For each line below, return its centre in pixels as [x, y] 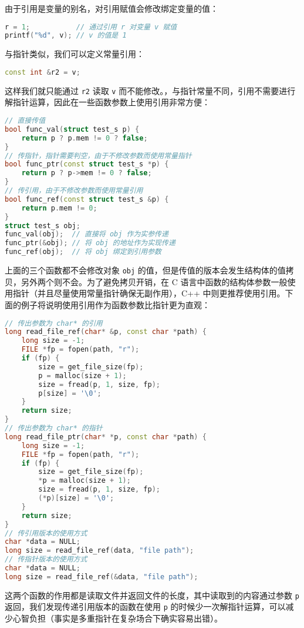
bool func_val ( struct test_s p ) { [72, 129]
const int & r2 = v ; [43, 72]
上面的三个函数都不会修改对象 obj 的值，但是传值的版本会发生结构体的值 [145, 270]
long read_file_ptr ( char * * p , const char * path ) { [106, 437]
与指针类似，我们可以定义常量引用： [75, 54]
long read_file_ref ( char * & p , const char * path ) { [106, 332]
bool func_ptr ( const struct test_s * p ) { [87, 164]
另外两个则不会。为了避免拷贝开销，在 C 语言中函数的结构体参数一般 [154, 281]
